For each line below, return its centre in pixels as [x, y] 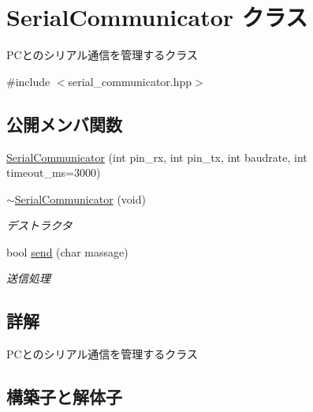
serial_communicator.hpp [130, 81]
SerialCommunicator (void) [80, 199]
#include [28, 81]
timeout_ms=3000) [54, 172]
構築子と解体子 [64, 397]
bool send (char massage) [67, 251]
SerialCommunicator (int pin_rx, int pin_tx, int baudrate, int [157, 157]
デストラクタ [39, 225]
